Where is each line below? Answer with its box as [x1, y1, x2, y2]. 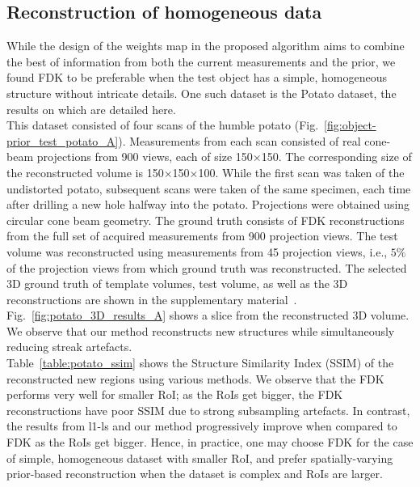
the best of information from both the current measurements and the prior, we [6, 53, 396, 70]
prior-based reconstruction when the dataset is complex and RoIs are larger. [6, 465, 383, 482]
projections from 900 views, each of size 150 [36, 148, 253, 165]
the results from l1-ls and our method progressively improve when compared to [6, 417, 397, 434]
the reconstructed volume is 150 [6, 163, 164, 180]
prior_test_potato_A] [6, 132, 119, 149]
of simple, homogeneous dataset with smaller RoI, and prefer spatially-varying [6, 449, 393, 466]
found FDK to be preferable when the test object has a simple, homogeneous [6, 69, 387, 86]
